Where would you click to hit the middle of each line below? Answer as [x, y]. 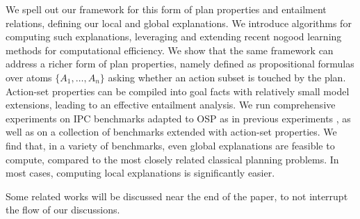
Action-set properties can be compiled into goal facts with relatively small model [178, 91]
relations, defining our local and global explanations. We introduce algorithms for [179, 23]
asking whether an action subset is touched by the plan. [227, 77]
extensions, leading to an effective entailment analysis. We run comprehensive [171, 105]
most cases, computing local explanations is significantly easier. [140, 173]
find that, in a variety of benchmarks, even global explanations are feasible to [170, 145]
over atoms [29, 77]
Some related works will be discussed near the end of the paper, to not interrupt [177, 196]
